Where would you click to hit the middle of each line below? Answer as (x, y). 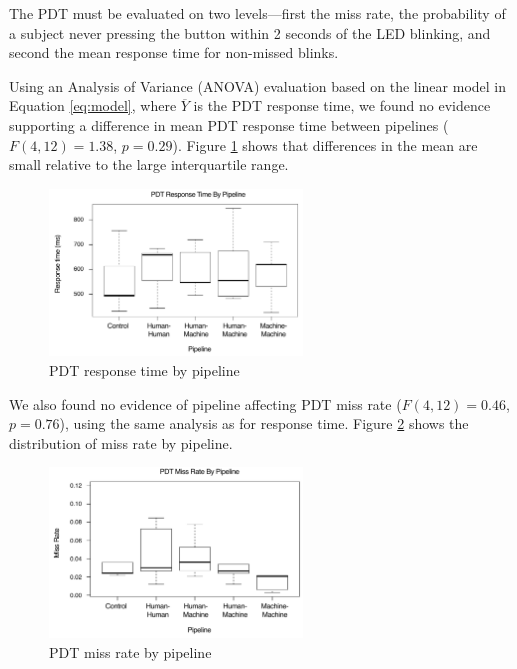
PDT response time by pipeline (144, 370)
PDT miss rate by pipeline (130, 651)
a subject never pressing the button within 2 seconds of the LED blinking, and (250, 32)
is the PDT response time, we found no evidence (342, 105)
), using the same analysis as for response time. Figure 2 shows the (264, 423)
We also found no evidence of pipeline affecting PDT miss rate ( (205, 403)
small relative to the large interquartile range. (149, 164)
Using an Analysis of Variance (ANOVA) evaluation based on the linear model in (258, 85)
